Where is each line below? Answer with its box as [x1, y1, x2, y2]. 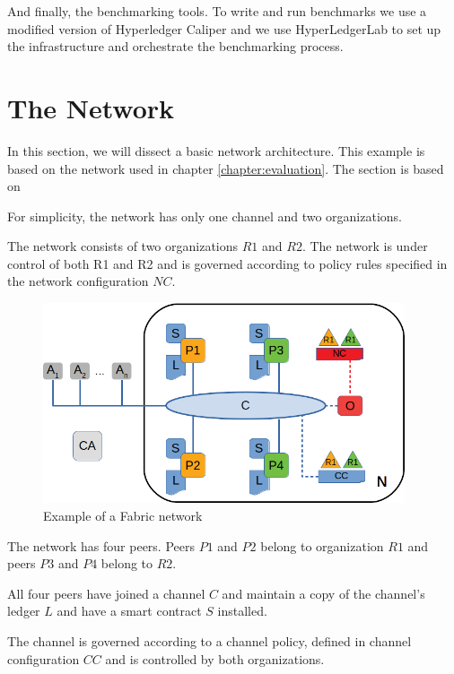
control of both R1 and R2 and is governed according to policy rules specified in [7, 254, 448, 272]
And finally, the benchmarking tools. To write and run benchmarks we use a [7, 2, 427, 20]
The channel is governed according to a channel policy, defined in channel [7, 631, 412, 650]
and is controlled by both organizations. [105, 649, 325, 668]
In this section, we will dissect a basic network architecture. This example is [7, 141, 425, 160]
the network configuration [7, 272, 149, 290]
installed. [217, 601, 267, 620]
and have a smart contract [57, 601, 202, 620]
